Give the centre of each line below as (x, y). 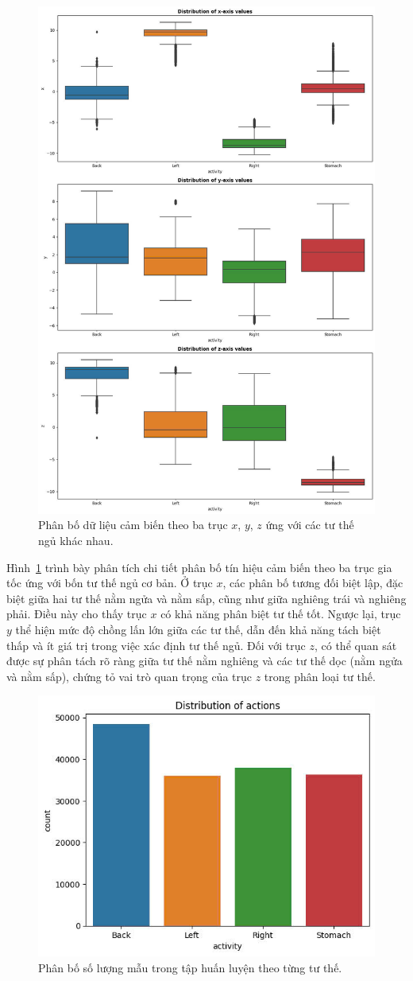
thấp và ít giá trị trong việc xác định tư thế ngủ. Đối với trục (156, 645)
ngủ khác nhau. (76, 541)
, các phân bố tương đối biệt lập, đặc (313, 583)
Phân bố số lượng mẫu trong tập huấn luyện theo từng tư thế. (190, 967)
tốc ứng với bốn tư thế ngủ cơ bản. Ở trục (110, 583)
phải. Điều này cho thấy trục (77, 614)
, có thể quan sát (355, 645)
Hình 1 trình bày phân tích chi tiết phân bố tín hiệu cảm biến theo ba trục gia (199, 567)
